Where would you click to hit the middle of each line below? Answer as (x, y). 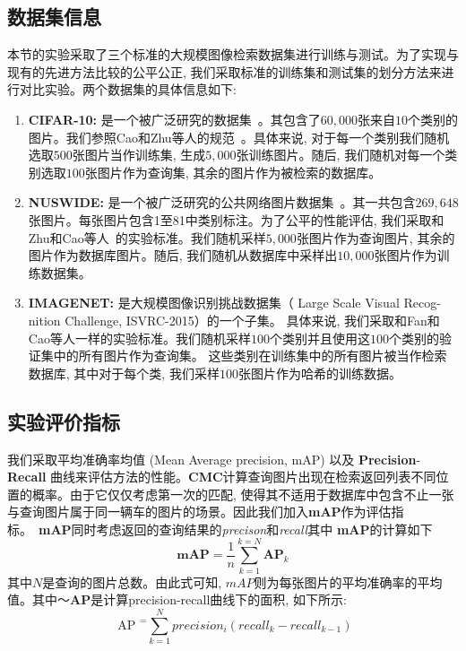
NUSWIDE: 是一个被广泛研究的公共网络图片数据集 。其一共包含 (222, 202)
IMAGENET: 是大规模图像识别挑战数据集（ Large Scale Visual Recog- (234, 303)
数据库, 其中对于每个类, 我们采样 (124, 373)
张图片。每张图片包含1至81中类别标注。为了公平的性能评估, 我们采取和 (236, 219)
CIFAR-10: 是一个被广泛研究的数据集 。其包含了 (174, 119)
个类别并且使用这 (319, 338)
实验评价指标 (64, 421)
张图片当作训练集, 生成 (139, 155)
